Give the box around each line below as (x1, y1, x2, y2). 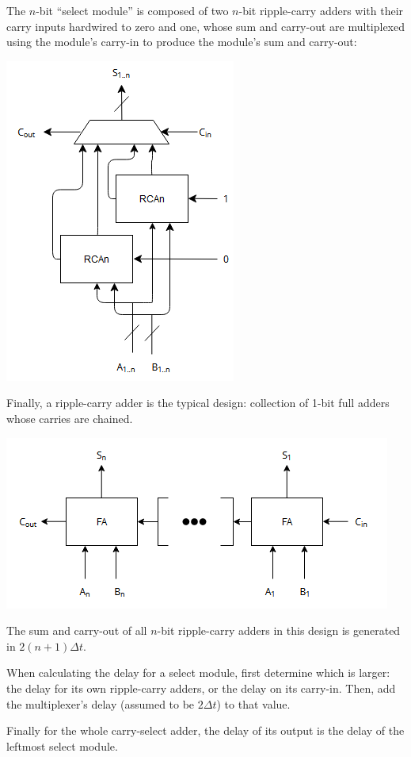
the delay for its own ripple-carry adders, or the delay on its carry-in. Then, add (6, 679, 396, 696)
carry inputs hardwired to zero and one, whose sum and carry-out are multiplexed (6, 17, 405, 34)
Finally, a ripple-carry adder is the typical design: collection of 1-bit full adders (6, 394, 390, 411)
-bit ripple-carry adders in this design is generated (157, 622, 401, 639)
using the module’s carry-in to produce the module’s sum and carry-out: (6, 33, 357, 50)
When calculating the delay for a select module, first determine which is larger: (6, 664, 390, 681)
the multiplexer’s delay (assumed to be (6, 695, 195, 712)
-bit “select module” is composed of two (36, 2, 229, 18)
